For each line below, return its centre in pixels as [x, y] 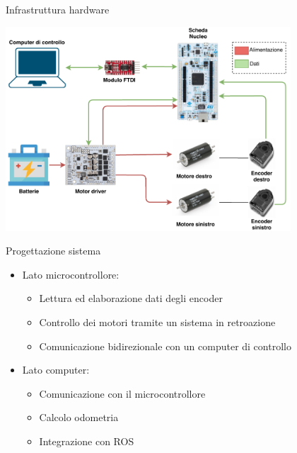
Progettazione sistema [53, 251]
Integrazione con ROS [87, 441]
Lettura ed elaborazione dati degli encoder [131, 298]
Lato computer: [56, 370]
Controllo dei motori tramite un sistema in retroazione [157, 322]
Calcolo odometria [79, 417]
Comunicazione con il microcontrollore [122, 393]
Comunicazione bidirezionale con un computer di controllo [165, 346]
